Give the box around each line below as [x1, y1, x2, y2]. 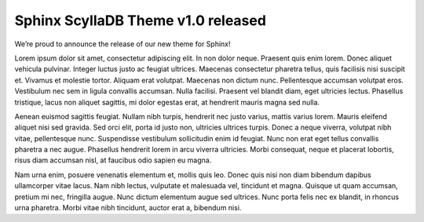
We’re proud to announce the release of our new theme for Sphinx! [14, 39, 231, 49]
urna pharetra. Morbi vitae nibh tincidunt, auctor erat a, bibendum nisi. [14, 203, 242, 213]
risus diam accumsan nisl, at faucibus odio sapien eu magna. [14, 155, 212, 165]
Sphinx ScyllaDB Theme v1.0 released [14, 12, 267, 29]
